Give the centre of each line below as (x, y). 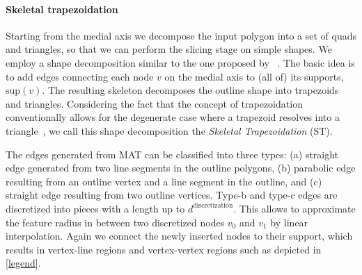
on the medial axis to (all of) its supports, (254, 76)
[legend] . (23, 263)
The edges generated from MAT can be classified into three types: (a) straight (172, 154)
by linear (289, 222)
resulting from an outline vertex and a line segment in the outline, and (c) (164, 181)
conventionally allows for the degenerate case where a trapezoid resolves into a (173, 117)
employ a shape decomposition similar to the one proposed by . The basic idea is (180, 62)
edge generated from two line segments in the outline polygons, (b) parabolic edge (181, 168)
